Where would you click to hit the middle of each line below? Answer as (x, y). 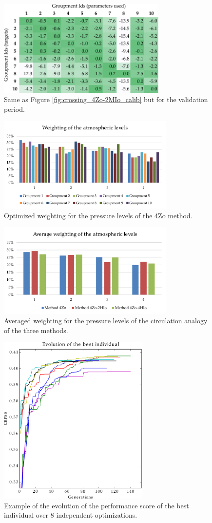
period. (14, 109)
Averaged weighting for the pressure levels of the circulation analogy (106, 321)
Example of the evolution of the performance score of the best (96, 505)
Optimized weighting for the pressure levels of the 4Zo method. (98, 215)
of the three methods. (36, 330)
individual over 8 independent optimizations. (71, 515)
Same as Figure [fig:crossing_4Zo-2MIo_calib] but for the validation (106, 99)
